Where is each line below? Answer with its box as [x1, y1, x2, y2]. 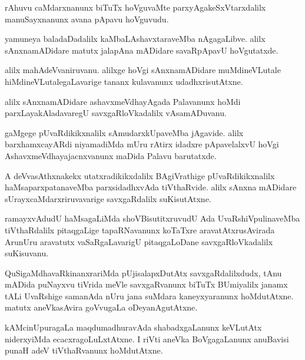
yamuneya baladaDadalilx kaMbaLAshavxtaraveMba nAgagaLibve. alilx [5, 32, 266, 45]
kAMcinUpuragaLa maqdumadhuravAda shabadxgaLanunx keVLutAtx [5, 321, 262, 333]
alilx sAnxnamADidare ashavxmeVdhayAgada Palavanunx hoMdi [5, 95, 241, 107]
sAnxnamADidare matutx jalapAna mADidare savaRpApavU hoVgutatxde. [5, 44, 279, 56]
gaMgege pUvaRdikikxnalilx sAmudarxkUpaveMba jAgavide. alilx [5, 126, 244, 138]
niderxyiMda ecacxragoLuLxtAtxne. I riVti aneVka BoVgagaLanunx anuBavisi [5, 332, 289, 345]
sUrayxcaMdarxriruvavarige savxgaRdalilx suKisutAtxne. [5, 192, 211, 204]
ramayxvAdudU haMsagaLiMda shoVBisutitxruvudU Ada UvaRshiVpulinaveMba [5, 212, 300, 224]
